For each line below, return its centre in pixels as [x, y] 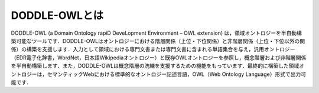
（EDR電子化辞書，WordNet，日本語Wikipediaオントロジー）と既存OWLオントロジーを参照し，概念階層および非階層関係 [159, 57]
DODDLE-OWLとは [57, 15]
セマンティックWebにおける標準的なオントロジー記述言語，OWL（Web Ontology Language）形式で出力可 [177, 74]
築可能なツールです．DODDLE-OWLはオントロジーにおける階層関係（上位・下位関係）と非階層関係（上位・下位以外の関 [158, 41]
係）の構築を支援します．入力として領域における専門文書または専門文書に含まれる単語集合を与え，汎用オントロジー [153, 49]
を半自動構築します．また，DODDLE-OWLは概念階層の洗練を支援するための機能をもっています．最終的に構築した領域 [155, 66]
